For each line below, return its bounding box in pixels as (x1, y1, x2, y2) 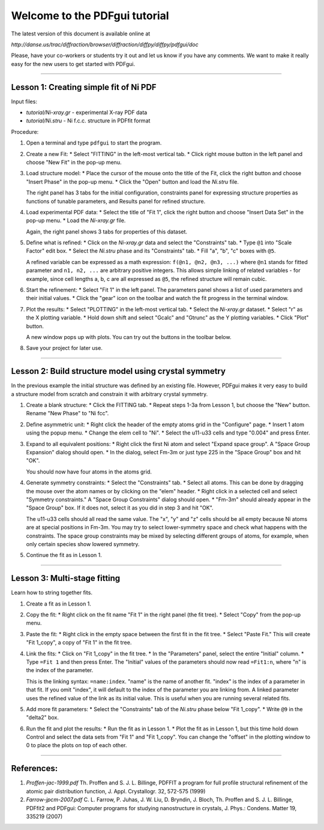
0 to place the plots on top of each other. (26, 742, 127, 749)
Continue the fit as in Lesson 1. (26, 552, 102, 559)
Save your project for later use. (26, 344, 103, 352)
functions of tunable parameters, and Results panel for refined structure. (26, 197, 206, 205)
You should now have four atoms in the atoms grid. (26, 468, 152, 475)
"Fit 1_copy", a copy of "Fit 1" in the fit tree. (26, 639, 132, 646)
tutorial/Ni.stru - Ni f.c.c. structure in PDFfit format (26, 117, 151, 124)
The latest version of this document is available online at (11, 30, 151, 37)
